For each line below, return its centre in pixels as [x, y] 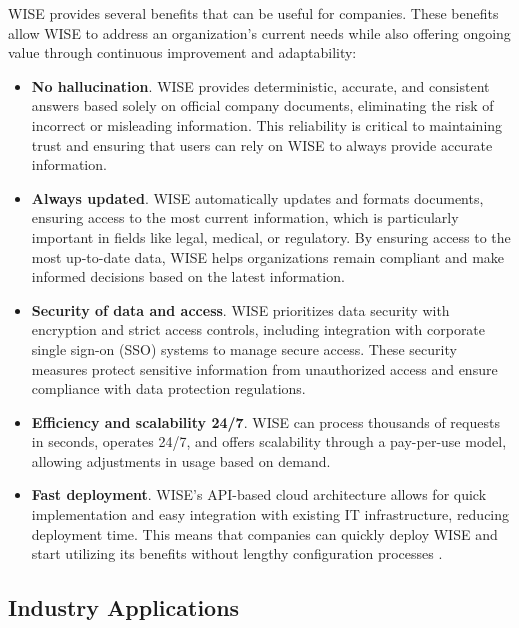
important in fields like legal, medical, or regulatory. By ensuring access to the [271, 236]
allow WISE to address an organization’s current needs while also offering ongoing [259, 32]
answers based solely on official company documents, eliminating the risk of [262, 105]
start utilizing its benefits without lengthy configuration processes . [237, 553]
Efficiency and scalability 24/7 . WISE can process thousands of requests [265, 421]
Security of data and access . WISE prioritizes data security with [240, 309]
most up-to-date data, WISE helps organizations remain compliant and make [268, 256]
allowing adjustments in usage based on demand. [181, 460]
